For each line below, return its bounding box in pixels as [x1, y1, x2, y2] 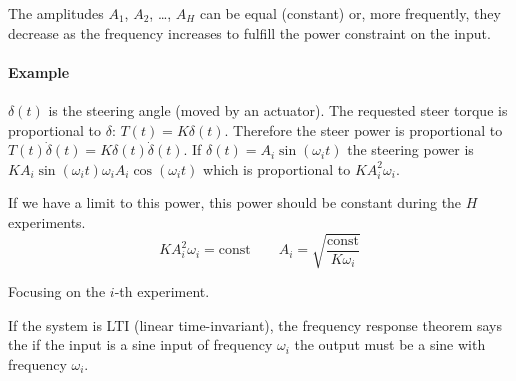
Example [8, 61, 70, 82]
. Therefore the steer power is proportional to [224, 119, 503, 140]
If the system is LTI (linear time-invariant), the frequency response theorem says [8, 314, 502, 335]
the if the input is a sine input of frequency [8, 334, 273, 355]
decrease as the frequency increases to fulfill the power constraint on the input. [8, 22, 491, 43]
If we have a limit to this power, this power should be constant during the [8, 192, 462, 213]
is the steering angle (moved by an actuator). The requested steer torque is [48, 99, 508, 120]
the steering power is [347, 139, 474, 160]
